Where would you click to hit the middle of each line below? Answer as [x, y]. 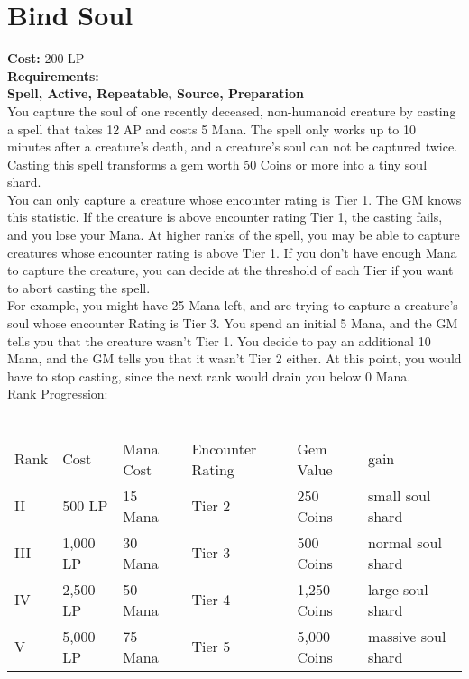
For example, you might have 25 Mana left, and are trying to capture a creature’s [233, 305]
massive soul [407, 636]
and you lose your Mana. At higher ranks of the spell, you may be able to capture [234, 235]
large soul [398, 589]
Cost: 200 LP [46, 58]
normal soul [405, 542]
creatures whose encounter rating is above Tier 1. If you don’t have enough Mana [232, 252]
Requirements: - [55, 75]
